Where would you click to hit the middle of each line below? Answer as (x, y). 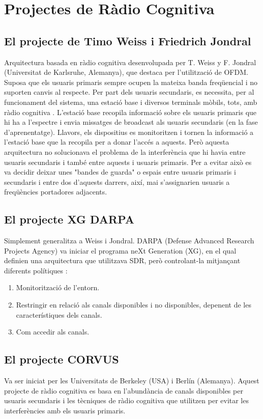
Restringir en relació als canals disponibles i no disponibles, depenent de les (134, 305)
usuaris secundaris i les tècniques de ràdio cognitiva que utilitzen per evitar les (126, 400)
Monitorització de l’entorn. (58, 287)
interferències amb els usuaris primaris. (65, 410)
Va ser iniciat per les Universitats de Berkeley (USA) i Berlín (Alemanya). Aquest (132, 381)
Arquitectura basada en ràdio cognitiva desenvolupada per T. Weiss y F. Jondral (130, 62)
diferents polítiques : (36, 270)
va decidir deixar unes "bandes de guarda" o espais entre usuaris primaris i (120, 172)
